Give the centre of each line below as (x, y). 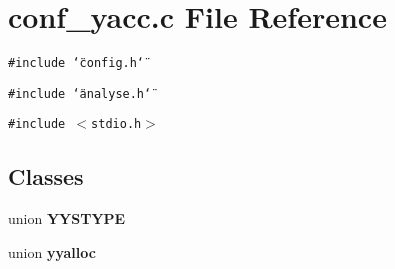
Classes (46, 176)
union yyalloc (52, 251)
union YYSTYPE (67, 218)
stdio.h (116, 124)
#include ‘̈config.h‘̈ (76, 63)
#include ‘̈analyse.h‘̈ (80, 93)
